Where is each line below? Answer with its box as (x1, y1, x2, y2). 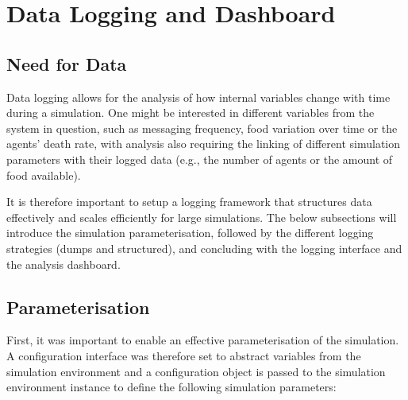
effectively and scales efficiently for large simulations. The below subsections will (6, 208, 397, 225)
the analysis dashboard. (6, 255, 121, 272)
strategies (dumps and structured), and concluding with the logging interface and (6, 239, 402, 256)
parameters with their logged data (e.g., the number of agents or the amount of (6, 150, 393, 167)
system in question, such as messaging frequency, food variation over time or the (6, 119, 398, 136)
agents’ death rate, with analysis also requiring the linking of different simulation (6, 135, 401, 152)
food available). (6, 166, 81, 183)
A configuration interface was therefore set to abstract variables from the (6, 347, 361, 363)
